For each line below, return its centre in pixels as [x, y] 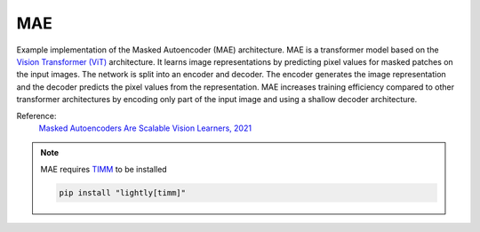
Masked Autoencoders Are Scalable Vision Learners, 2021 [145, 128]
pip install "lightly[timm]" [123, 192]
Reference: [36, 116]
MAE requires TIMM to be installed [104, 169]
